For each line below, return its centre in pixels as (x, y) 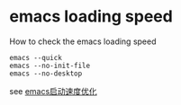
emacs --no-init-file (50, 66)
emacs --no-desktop (46, 74)
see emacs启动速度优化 (53, 91)
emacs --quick (36, 57)
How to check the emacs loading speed (83, 41)
